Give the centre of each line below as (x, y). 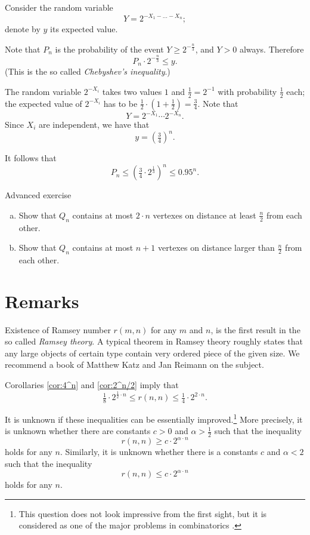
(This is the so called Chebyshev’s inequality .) (88, 71)
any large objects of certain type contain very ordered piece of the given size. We (152, 353)
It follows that (31, 158)
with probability (247, 91)
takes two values (132, 91)
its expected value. (84, 29)
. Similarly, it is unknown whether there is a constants (159, 452)
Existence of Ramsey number (58, 329)
